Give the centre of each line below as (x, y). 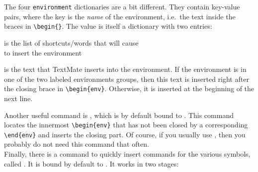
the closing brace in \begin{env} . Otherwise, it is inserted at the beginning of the (129, 88)
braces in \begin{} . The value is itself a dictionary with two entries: (108, 26)
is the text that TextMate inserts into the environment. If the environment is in (125, 69)
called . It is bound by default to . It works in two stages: (91, 163)
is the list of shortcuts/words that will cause (71, 42)
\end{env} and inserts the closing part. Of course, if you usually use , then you (125, 134)
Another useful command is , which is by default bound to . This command (119, 115)
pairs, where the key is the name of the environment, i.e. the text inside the (120, 16)
